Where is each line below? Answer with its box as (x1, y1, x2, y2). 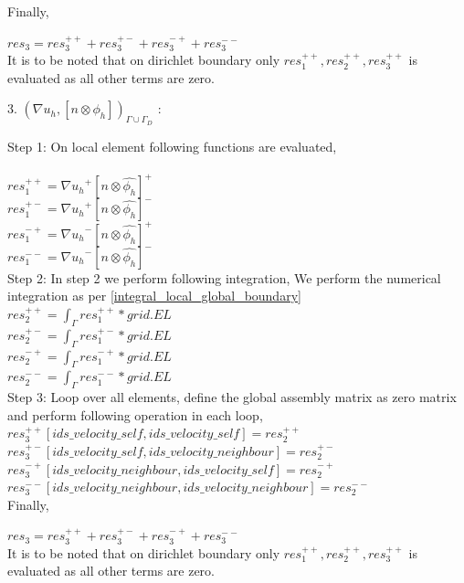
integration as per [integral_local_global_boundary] (7, 286, 301, 305)
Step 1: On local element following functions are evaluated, (7, 136, 337, 155)
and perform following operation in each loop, (7, 405, 263, 424)
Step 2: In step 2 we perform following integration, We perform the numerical (7, 268, 441, 287)
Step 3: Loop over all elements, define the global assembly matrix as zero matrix (7, 387, 457, 407)
